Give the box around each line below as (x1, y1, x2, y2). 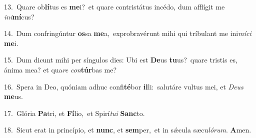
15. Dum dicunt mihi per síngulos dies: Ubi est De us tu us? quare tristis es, (4, 54, 237, 65)
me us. (4, 91, 23, 101)
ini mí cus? (4, 11, 34, 21)
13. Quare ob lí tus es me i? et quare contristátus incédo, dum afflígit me (4, 1, 225, 11)
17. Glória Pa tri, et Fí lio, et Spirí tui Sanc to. (4, 107, 145, 118)
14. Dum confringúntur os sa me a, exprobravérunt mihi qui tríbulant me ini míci (4, 28, 251, 38)
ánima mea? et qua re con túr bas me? (4, 64, 117, 74)
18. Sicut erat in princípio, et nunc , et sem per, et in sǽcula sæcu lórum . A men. (4, 124, 251, 135)
